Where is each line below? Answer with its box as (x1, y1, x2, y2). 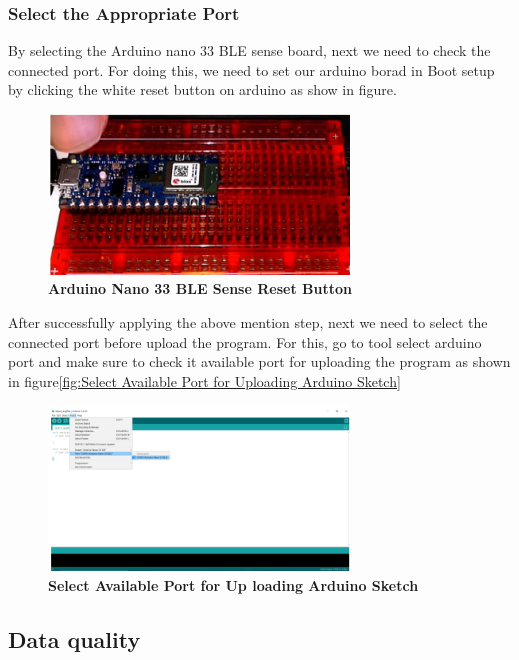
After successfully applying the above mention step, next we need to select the (8, 311, 488, 332)
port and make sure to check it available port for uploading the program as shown (8, 351, 511, 372)
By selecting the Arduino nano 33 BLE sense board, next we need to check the (8, 40, 491, 61)
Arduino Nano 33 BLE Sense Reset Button (48, 278, 352, 299)
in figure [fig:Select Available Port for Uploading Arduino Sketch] (8, 370, 401, 391)
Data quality (8, 624, 141, 655)
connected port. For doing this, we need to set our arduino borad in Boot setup (8, 59, 495, 80)
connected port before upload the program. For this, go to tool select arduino (8, 331, 482, 352)
